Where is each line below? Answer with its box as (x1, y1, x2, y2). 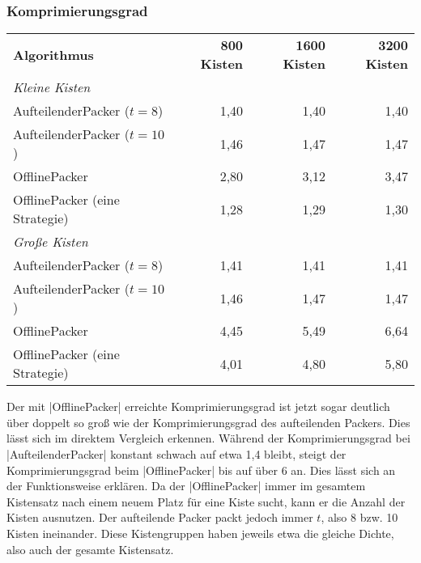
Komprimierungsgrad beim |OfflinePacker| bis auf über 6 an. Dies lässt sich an (6, 461, 396, 478)
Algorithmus (13, 44, 94, 64)
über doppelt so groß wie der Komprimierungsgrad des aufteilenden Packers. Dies (6, 413, 410, 430)
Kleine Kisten (13, 78, 91, 97)
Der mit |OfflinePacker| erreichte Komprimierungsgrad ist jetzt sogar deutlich (6, 398, 390, 415)
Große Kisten (13, 232, 88, 252)
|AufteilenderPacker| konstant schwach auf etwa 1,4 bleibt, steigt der (6, 446, 347, 462)
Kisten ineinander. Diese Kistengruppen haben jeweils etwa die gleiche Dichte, (6, 524, 394, 541)
